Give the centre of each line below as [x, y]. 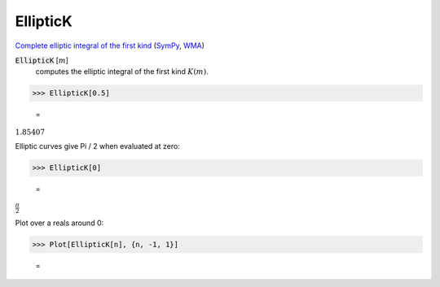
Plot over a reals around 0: [59, 223]
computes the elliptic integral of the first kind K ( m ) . [122, 72]
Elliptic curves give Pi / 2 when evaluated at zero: [98, 146]
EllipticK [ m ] [42, 60]
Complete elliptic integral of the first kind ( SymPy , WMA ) [110, 46]
